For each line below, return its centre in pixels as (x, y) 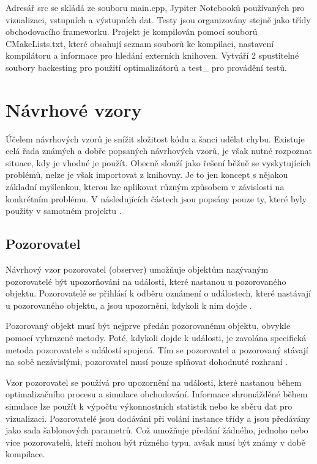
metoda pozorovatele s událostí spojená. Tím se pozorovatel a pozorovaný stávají (157, 349)
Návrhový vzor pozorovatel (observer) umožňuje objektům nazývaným (137, 269)
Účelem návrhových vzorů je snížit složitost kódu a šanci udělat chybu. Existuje (155, 138)
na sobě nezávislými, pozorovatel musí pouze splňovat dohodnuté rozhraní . (147, 362)
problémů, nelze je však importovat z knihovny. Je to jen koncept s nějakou (147, 175)
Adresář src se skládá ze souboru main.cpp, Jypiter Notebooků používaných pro (155, 7)
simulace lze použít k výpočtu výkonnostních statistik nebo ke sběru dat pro (149, 406)
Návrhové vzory (74, 109)
